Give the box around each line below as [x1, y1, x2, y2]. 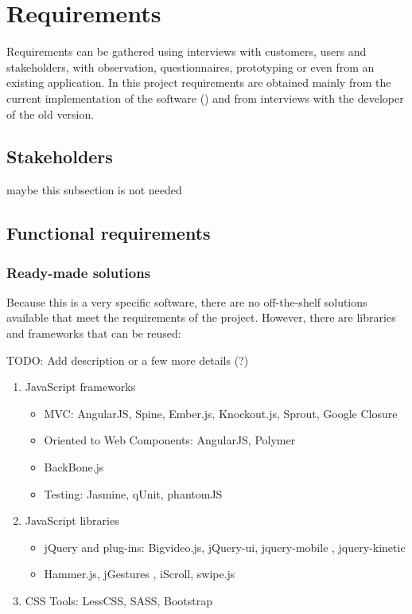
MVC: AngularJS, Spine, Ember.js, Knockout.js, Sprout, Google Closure [44, 405, 398, 421]
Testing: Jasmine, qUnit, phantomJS [44, 485, 223, 502]
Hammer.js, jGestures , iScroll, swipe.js [44, 565, 235, 582]
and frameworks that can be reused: [6, 325, 181, 342]
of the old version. [6, 105, 95, 122]
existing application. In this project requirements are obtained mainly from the [6, 74, 391, 91]
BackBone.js [44, 459, 104, 475]
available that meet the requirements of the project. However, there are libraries [6, 309, 396, 326]
